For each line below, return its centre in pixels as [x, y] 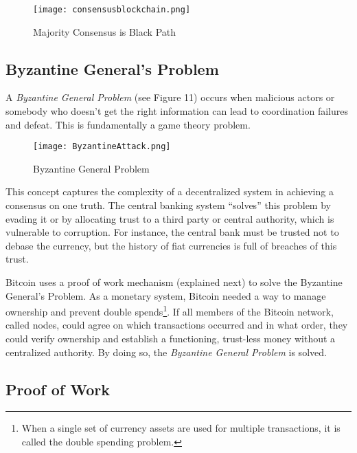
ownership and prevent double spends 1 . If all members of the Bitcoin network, [170, 310]
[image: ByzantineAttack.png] [102, 147]
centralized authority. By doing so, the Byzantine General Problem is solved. [166, 352]
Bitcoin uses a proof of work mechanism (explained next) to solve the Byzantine [174, 282]
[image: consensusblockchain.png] [112, 10]
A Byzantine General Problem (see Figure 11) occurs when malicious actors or [170, 97]
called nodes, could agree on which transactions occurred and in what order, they [177, 325]
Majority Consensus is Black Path [105, 31]
